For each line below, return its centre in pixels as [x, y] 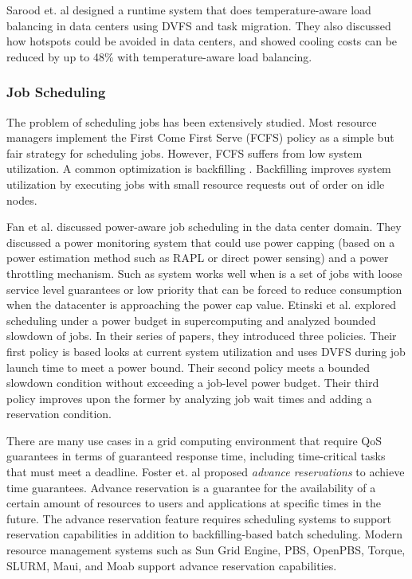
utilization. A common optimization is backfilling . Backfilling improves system [199, 168]
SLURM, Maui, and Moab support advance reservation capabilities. [172, 565]
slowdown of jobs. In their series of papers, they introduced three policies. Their [202, 336]
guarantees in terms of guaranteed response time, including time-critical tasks [196, 456]
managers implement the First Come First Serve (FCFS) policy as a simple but [200, 137]
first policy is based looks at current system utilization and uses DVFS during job [206, 351]
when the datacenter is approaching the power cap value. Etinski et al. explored [201, 305]
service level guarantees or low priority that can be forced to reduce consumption [204, 289]
